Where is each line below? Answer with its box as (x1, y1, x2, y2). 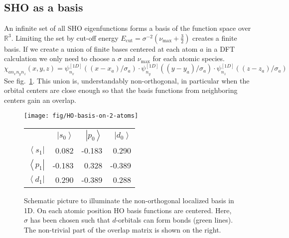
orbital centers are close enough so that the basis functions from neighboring (4, 85, 238, 95)
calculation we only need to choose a (4, 53, 116, 64)
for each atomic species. (152, 53, 225, 64)
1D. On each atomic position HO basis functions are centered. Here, (24, 205, 232, 215)
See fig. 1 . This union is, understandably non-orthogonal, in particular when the (4, 75, 250, 85)
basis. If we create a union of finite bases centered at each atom (4, 43, 198, 54)
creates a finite (192, 32, 237, 43)
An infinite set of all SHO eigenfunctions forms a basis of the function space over (4, 23, 251, 33)
